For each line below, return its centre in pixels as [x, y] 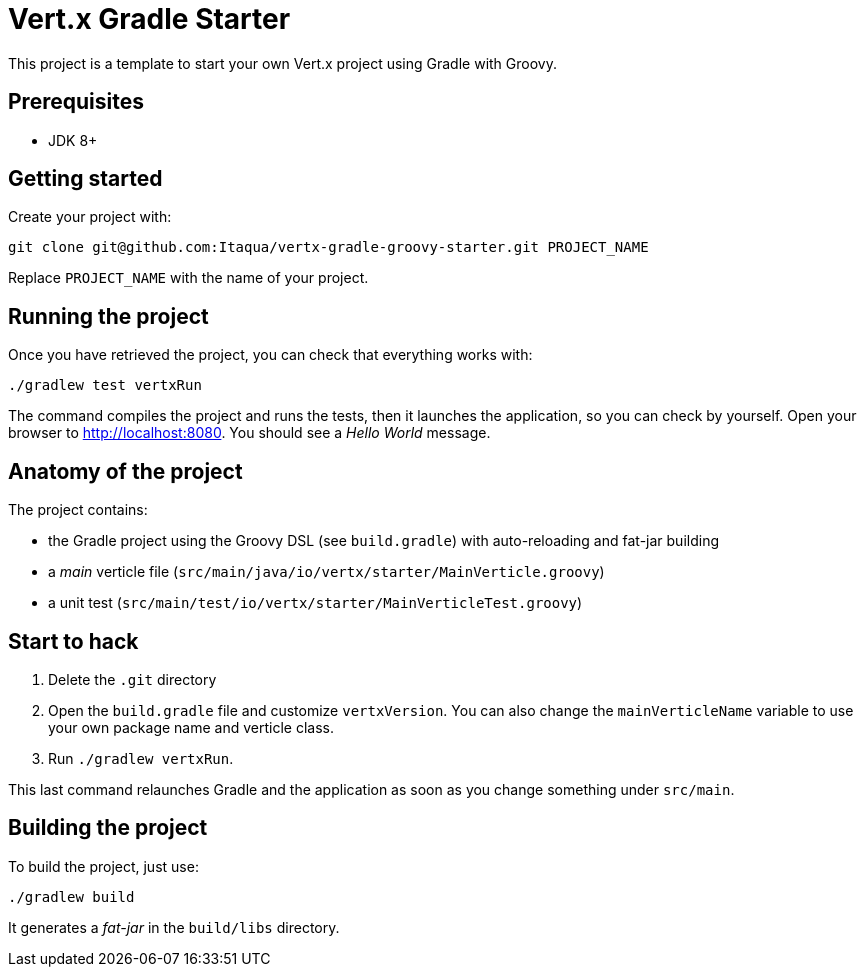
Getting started [85, 179]
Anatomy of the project [125, 471]
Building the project [108, 828]
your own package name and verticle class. [191, 727]
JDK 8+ [73, 140]
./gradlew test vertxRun [105, 385]
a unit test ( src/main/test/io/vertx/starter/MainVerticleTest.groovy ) [315, 603]
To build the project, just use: [103, 866]
